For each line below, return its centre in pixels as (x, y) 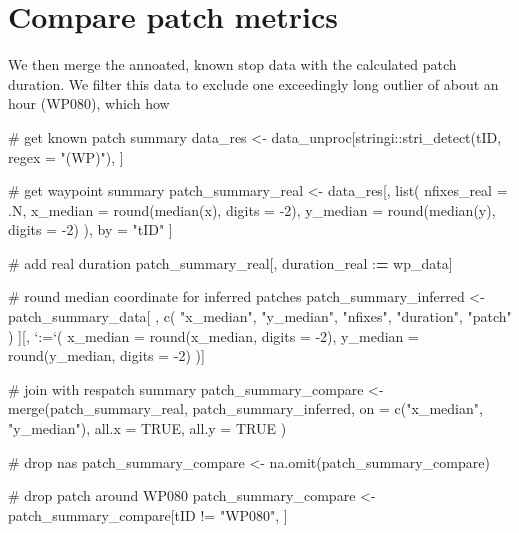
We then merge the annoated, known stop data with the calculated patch (232, 64)
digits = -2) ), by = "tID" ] (90, 229)
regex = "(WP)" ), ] (66, 156)
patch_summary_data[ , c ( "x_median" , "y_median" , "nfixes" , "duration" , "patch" (260, 316)
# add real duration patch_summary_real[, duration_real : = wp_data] (230, 262)
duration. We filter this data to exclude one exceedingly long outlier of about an (253, 83)
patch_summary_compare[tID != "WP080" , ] (148, 514)
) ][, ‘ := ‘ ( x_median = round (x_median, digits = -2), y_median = (213, 335)
